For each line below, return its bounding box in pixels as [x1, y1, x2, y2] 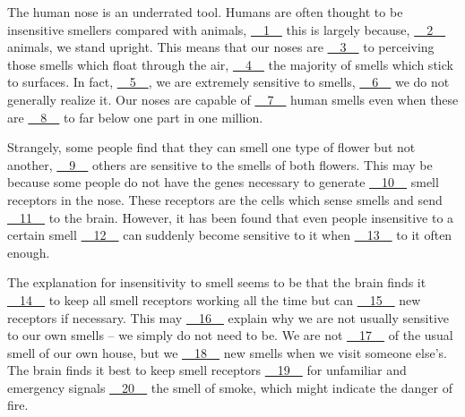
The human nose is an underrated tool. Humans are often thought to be [7, 3, 403, 21]
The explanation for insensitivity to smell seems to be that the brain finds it [7, 273, 426, 292]
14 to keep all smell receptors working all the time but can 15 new [19, 290, 421, 309]
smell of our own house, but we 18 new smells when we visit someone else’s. [7, 343, 447, 362]
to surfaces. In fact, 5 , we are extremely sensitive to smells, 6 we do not [7, 72, 450, 91]
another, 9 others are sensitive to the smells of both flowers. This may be [7, 155, 433, 174]
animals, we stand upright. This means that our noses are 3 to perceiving [7, 38, 435, 56]
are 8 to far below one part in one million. [7, 107, 263, 126]
